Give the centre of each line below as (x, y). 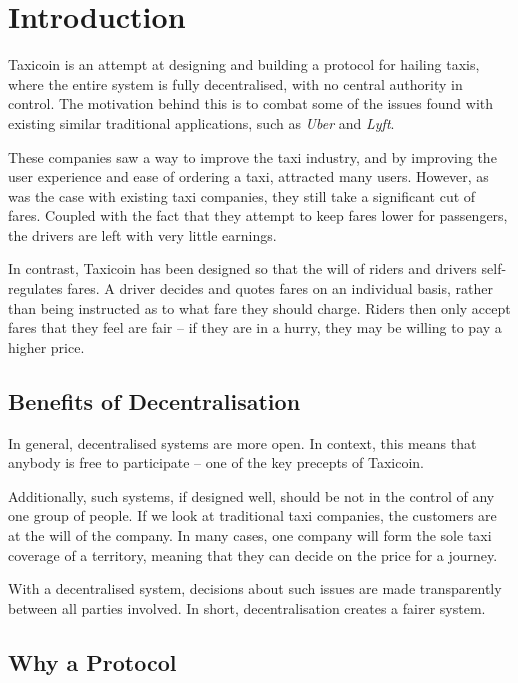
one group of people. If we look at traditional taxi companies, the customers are (252, 515)
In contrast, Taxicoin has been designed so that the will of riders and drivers (242, 268)
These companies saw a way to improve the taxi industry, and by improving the (252, 156)
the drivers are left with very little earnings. (142, 234)
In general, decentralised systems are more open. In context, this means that (242, 442)
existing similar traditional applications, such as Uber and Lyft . (201, 122)
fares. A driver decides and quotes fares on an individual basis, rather (280, 288)
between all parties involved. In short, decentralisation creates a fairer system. (247, 607)
